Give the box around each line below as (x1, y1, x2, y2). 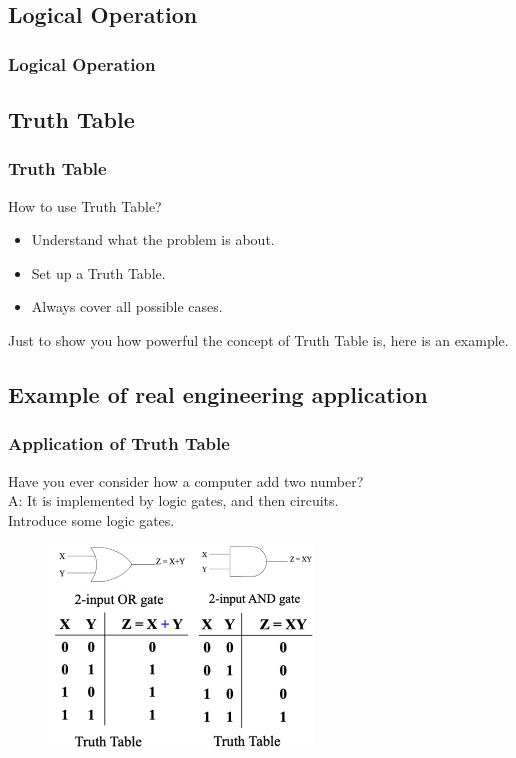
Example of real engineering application (8, 378, 428, 409)
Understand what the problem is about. (31, 229, 275, 250)
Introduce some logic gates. (8, 509, 175, 530)
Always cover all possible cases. (31, 296, 223, 317)
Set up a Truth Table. (31, 262, 166, 283)
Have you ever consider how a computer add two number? (8, 470, 364, 491)
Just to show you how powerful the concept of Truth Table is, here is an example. (8, 330, 509, 350)
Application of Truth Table (8, 431, 230, 456)
